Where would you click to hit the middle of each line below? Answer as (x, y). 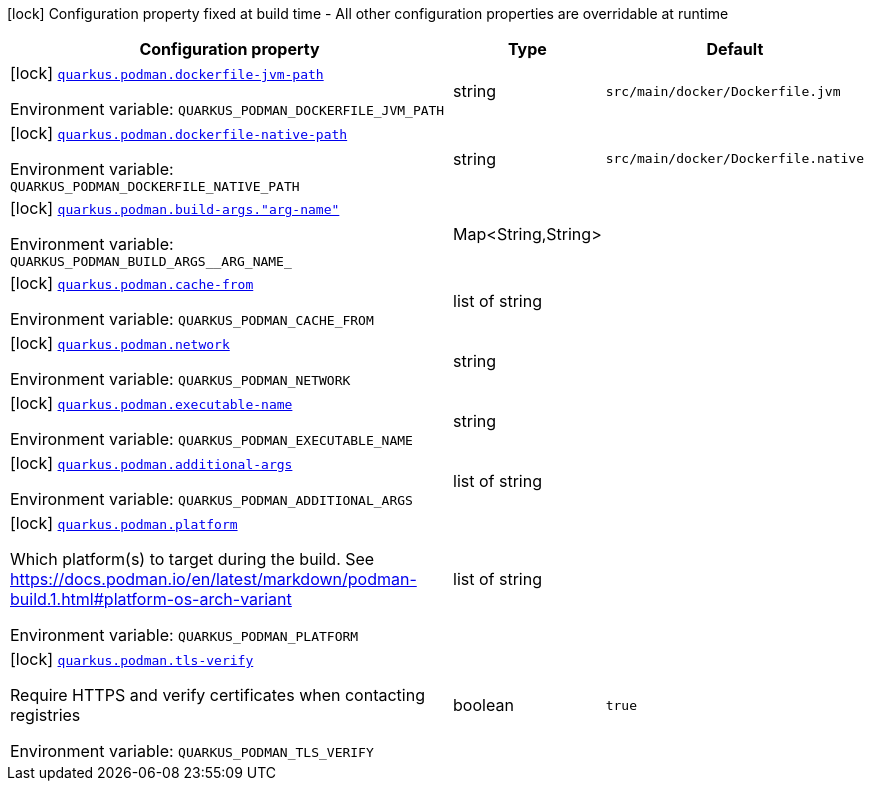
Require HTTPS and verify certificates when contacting (217, 695)
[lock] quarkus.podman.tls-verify (132, 659)
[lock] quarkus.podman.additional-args (151, 463)
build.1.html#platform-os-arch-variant (151, 599)
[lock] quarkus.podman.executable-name (151, 403)
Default (735, 49)
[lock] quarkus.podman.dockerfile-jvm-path (167, 73)
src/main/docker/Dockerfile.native (734, 158)
